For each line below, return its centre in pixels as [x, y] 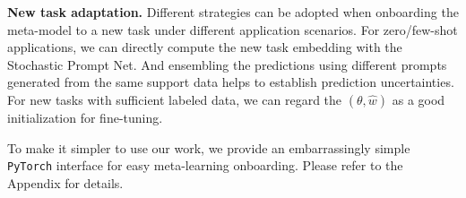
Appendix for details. [65, 182]
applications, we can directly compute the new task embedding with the [205, 47]
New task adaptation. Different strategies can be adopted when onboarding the [233, 12]
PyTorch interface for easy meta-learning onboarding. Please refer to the [205, 165]
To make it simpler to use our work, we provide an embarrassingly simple [209, 147]
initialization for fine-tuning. [85, 117]
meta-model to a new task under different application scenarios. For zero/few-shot [233, 29]
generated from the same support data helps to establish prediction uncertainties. [231, 82]
